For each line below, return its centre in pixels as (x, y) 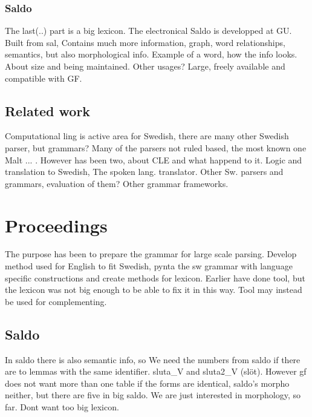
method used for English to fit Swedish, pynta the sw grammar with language (149, 266)
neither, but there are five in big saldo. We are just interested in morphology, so (153, 395)
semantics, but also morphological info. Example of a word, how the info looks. (151, 54)
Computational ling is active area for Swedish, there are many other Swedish (147, 136)
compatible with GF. (44, 78)
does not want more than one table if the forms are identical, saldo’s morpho (147, 383)
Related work (48, 110)
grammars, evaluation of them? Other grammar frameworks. (117, 183)
